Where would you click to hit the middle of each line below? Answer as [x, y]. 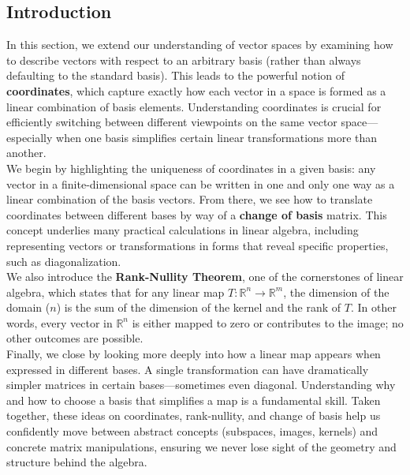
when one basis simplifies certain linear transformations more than [217, 137]
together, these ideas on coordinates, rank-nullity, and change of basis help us [194, 415]
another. [26, 153]
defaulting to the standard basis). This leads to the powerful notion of [176, 75]
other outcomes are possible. [75, 338]
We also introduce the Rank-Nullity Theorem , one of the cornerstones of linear [205, 277]
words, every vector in [60, 322]
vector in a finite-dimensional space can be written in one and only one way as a [201, 183]
